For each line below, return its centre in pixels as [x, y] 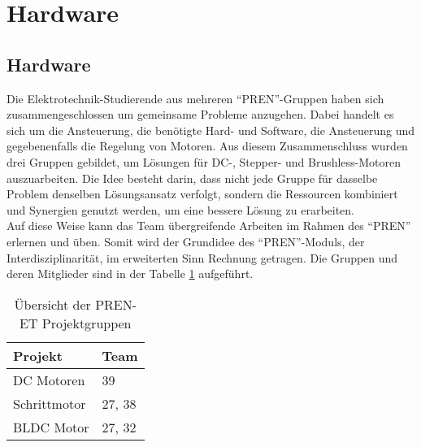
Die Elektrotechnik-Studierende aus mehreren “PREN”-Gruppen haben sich [195, 98]
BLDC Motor [51, 427]
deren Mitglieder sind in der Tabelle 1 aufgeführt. [130, 273]
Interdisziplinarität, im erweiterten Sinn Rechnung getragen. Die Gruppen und [202, 257]
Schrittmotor [50, 403]
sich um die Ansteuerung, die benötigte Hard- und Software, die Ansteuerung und [211, 130]
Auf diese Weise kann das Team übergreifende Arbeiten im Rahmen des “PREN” [209, 226]
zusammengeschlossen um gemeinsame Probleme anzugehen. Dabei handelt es [200, 114]
